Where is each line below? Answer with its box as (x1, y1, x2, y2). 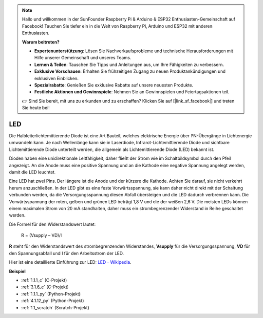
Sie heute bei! (22, 105, 50, 111)
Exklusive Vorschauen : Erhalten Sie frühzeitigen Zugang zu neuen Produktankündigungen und (34, 68, 226, 74)
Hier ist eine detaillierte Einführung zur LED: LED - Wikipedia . (9, 259, 131, 265)
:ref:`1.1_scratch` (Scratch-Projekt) (21, 304, 90, 310)
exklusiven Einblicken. (34, 75, 79, 81)
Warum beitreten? (22, 39, 60, 45)
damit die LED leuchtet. (9, 169, 56, 175)
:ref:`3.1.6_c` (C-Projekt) (21, 284, 69, 290)
